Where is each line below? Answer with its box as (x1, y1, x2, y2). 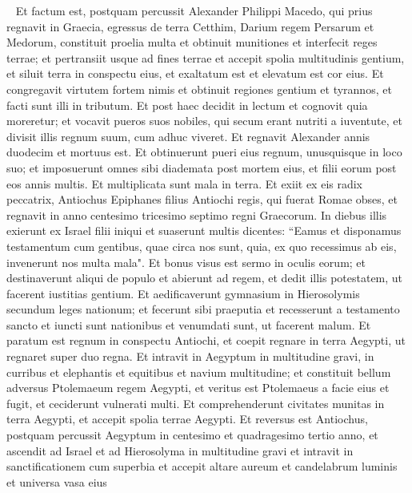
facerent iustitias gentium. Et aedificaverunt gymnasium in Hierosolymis (6, 285, 360, 301)
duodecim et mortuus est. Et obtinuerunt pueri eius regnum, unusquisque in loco (6, 143, 402, 160)
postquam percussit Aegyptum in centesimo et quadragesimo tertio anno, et (6, 426, 378, 443)
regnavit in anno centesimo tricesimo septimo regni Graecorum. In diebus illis (6, 206, 387, 223)
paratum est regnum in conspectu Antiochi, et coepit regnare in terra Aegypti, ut (6, 332, 406, 349)
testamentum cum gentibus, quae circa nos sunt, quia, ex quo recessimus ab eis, (6, 237, 397, 254)
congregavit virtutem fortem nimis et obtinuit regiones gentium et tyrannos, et (6, 80, 392, 97)
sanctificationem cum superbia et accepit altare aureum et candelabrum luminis (6, 458, 398, 475)
